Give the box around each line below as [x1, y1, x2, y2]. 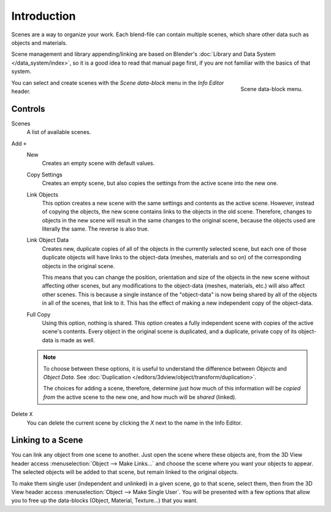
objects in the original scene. [42, 262, 115, 270]
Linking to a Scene [11, 435, 83, 446]
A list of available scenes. [26, 128, 91, 136]
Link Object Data [26, 237, 69, 244]
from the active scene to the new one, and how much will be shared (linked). [43, 393, 237, 401]
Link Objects [26, 191, 58, 198]
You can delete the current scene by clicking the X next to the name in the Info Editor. [26, 419, 243, 427]
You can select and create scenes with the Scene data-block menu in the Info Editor [11, 79, 224, 86]
